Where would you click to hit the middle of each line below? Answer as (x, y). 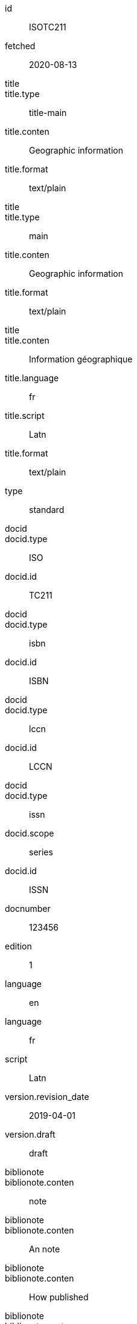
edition (18, 946)
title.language (32, 378)
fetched (20, 46)
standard (47, 510)
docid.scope (30, 833)
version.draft (30, 1134)
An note (45, 1249)
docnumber (28, 908)
